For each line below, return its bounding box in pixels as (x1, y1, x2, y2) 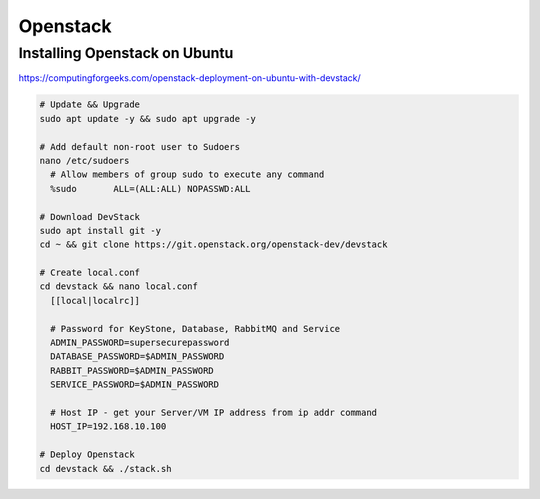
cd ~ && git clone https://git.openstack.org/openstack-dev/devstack (39, 239, 388, 250)
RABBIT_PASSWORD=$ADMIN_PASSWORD (50, 365, 214, 376)
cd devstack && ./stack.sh (39, 463, 172, 474)
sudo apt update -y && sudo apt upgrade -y (39, 113, 257, 124)
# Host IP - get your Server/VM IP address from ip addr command (50, 406, 378, 418)
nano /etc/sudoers (39, 155, 130, 166)
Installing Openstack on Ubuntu (18, 44, 234, 62)
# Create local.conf (39, 267, 140, 279)
